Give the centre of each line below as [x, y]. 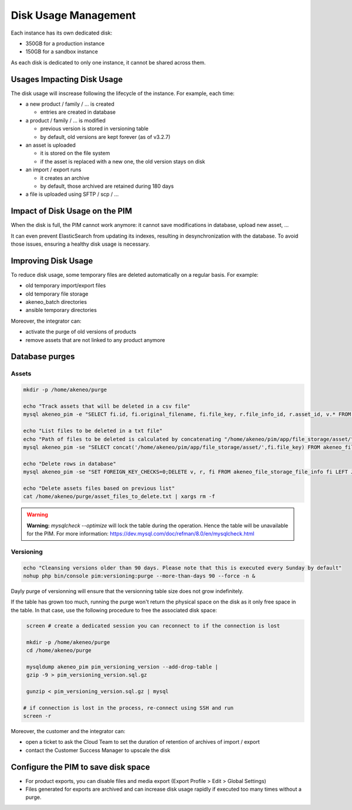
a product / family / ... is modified [65, 120]
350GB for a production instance [65, 43]
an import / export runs [53, 170]
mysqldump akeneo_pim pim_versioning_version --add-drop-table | [122, 667]
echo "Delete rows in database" [70, 464]
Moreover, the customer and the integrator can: [68, 731]
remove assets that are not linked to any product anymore [95, 340]
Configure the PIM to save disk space [80, 767]
